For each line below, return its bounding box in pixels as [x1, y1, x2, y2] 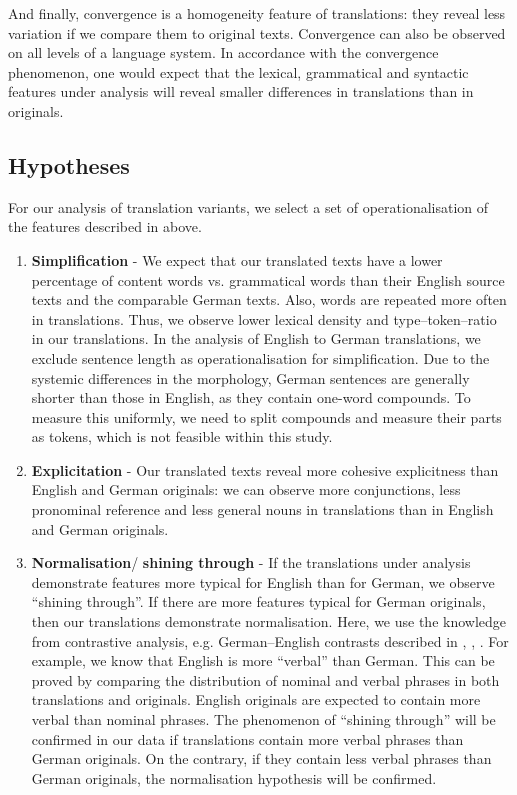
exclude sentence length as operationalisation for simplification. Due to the [31, 347, 490, 368]
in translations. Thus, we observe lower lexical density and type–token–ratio [31, 308, 497, 329]
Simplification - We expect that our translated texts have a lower [31, 249, 443, 270]
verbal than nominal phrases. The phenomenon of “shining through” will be [31, 709, 496, 730]
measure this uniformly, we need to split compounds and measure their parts [31, 406, 502, 427]
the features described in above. [8, 216, 202, 237]
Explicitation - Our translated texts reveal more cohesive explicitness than [31, 459, 499, 480]
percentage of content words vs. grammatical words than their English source [31, 269, 505, 290]
